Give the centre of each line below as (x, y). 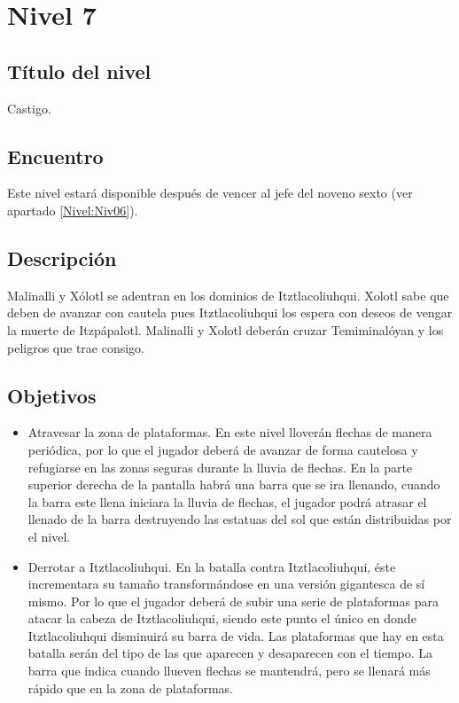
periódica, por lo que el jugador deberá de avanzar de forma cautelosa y (223, 449)
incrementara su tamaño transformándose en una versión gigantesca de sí (226, 584)
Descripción (62, 258)
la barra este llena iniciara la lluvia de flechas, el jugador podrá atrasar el (227, 501)
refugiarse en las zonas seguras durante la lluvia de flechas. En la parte (220, 467)
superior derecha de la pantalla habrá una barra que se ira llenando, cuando (234, 484)
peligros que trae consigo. (76, 347)
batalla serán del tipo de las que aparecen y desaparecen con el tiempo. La (230, 653)
